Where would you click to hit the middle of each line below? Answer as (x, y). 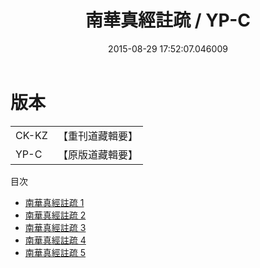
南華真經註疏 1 (54, 202)
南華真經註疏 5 (55, 252)
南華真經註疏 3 (55, 227)
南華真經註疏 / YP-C (168, 20)
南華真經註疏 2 (55, 215)
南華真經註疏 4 (55, 240)
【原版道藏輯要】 (97, 154)
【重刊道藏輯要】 (97, 136)
